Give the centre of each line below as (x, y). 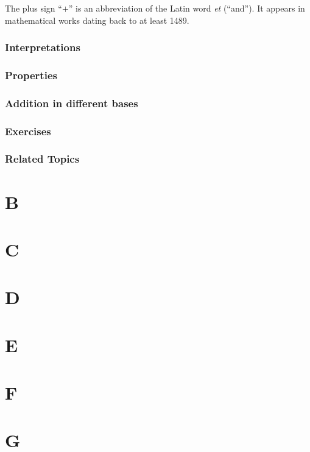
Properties (31, 75)
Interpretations (43, 47)
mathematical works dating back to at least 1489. (97, 20)
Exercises (28, 131)
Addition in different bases (72, 103)
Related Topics (42, 159)
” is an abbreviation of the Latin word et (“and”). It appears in (187, 8)
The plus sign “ (33, 8)
